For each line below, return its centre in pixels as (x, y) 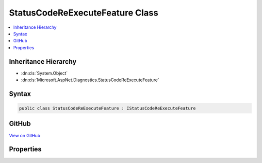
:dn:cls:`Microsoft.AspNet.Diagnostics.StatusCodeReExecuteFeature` (90, 80)
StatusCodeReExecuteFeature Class (84, 13)
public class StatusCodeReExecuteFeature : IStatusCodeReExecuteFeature (107, 109)
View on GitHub (25, 135)
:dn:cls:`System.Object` (44, 73)
